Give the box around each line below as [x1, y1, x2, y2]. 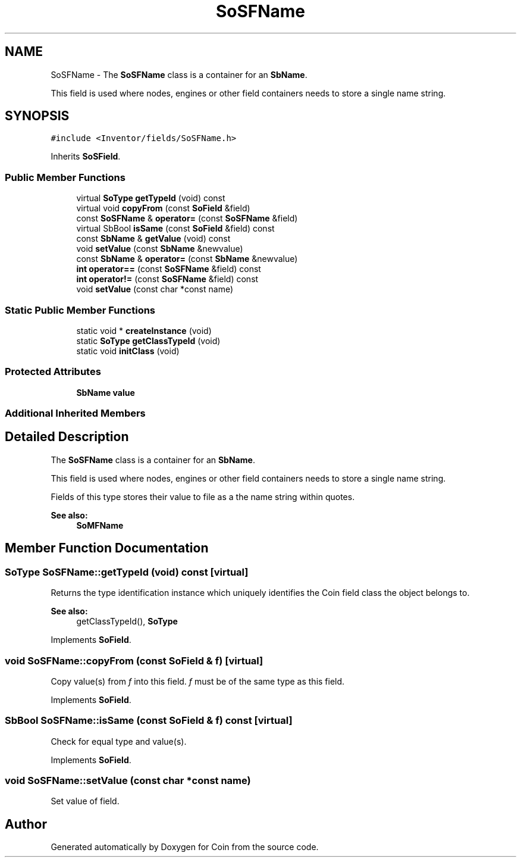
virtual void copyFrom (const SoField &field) [76, 203, 250, 214]
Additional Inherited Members [5, 407, 146, 420]
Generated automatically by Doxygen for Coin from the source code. [51, 842, 319, 852]
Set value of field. [51, 796, 120, 807]
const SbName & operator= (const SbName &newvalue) [76, 254, 298, 264]
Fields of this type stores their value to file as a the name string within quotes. [51, 491, 355, 502]
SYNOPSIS [5, 108, 70, 124]
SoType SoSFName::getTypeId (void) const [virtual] [5, 566, 249, 578]
